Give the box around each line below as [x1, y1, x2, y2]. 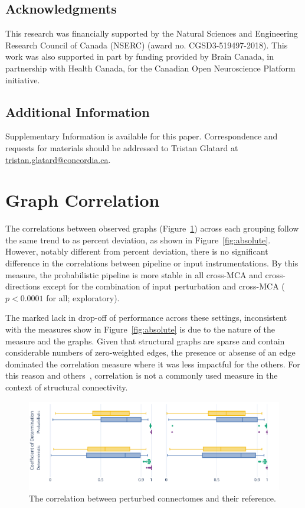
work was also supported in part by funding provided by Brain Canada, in [5, 50, 274, 63]
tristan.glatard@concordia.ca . [5, 153, 111, 165]
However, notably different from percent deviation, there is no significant [5, 245, 268, 258]
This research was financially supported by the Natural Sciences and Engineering [5, 27, 298, 40]
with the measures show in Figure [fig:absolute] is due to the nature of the [5, 323, 275, 336]
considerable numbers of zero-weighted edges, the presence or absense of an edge [5, 346, 296, 359]
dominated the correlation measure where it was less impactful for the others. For [5, 357, 300, 370]
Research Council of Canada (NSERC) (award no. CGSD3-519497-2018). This [5, 38, 288, 51]
